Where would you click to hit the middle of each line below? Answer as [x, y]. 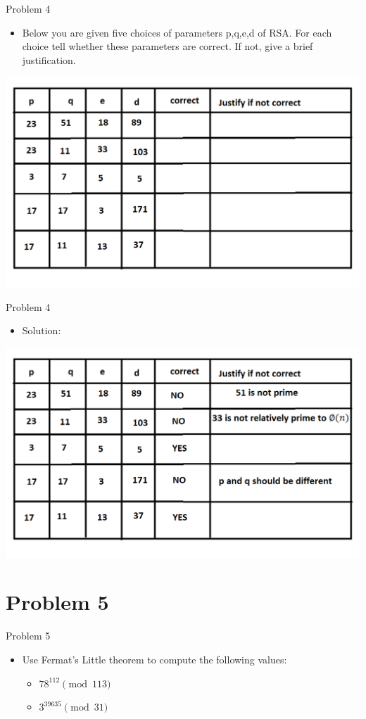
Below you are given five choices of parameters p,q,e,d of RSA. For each [177, 32]
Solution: [42, 330]
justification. [49, 59]
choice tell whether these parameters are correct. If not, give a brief [168, 46]
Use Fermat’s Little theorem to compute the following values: [154, 659]
